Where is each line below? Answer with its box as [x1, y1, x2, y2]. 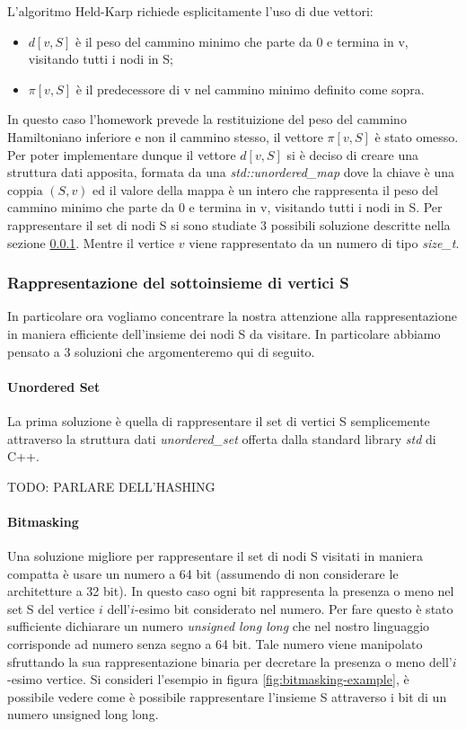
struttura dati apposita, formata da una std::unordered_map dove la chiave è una [7, 163, 455, 182]
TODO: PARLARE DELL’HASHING [7, 476, 215, 495]
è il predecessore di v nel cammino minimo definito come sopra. [75, 79, 425, 98]
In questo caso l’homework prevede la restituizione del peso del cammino [7, 110, 407, 129]
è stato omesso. [374, 127, 459, 146]
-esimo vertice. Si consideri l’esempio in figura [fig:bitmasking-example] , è [7, 670, 409, 689]
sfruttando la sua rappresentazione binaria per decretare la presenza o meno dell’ [7, 652, 453, 671]
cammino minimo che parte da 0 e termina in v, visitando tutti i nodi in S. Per [7, 198, 443, 217]
